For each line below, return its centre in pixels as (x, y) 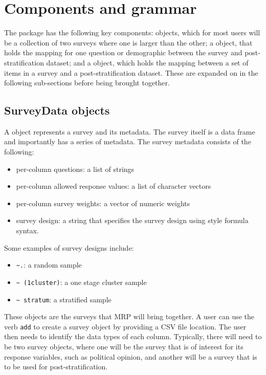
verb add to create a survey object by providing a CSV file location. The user (125, 326)
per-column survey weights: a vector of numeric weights (103, 203)
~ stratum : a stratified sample (64, 299)
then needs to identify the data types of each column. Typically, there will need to (133, 336)
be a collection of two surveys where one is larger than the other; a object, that (128, 42)
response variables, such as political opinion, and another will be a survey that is (131, 356)
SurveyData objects (57, 110)
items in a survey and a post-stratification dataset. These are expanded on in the (131, 72)
